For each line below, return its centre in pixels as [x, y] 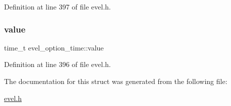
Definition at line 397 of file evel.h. [57, 6]
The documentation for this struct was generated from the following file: [116, 81]
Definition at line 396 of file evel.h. [57, 64]
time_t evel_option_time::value [54, 47]
